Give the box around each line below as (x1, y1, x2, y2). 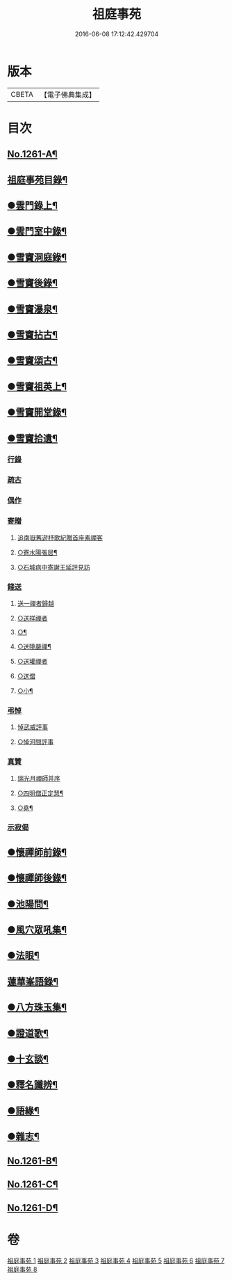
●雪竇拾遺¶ (7, 432, 58, 444)
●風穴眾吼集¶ (7, 924, 67, 935)
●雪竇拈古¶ (7, 329, 58, 341)
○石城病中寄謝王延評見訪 (17, 563, 90, 571)
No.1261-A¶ (7, 148, 58, 160)
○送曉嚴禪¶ (17, 642, 52, 650)
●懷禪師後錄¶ (7, 872, 67, 884)
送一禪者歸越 (17, 599, 54, 607)
